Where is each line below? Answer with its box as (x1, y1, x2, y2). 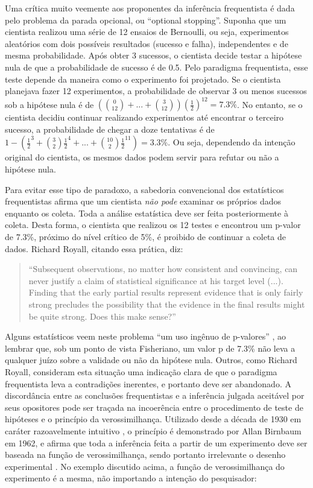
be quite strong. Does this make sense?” (28, 309, 176, 322)
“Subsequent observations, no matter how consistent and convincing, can (28, 262, 298, 275)
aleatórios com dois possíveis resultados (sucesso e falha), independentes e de (5, 37, 288, 49)
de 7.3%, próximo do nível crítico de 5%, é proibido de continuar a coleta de (5, 230, 286, 242)
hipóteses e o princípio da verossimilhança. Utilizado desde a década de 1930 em (5, 413, 302, 425)
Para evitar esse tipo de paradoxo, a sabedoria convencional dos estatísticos (5, 183, 284, 195)
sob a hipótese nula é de (5, 98, 94, 110)
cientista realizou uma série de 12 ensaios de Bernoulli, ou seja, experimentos (5, 25, 289, 38)
